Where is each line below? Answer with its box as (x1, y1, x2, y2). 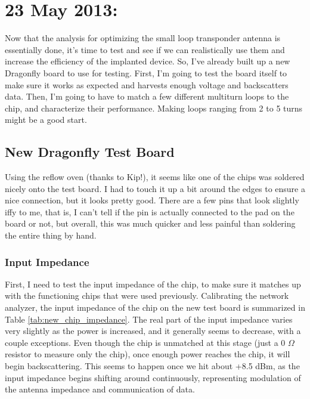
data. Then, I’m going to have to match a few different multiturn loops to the (5, 90, 289, 103)
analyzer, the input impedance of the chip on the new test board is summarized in (5, 301, 305, 314)
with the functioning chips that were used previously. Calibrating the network (5, 289, 289, 302)
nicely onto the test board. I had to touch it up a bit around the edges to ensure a (5, 182, 305, 194)
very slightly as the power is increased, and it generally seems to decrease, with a (5, 324, 301, 337)
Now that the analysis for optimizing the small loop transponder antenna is (5, 32, 281, 44)
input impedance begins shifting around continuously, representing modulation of (5, 371, 301, 383)
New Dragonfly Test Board (5, 143, 175, 161)
